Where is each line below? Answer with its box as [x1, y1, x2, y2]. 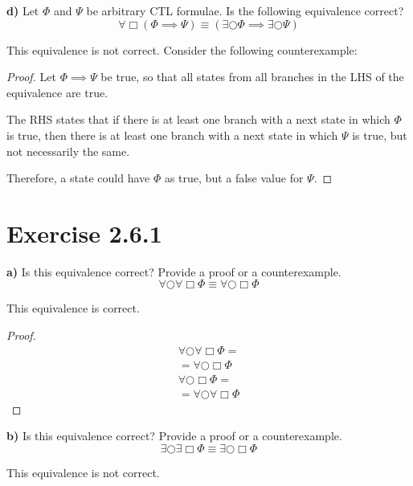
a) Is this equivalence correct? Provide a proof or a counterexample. [6, 263, 341, 280]
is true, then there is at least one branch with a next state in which [6, 126, 338, 143]
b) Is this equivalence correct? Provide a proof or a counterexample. [6, 427, 342, 444]
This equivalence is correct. [6, 300, 140, 317]
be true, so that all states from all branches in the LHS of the [100, 68, 404, 85]
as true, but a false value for [164, 169, 304, 186]
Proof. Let [6, 68, 56, 85]
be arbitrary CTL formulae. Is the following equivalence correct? [86, 2, 404, 18]
